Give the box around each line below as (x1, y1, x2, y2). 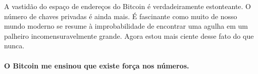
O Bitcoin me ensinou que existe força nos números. (4, 60, 189, 70)
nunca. (4, 40, 25, 51)
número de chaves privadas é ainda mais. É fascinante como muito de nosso (4, 11, 237, 21)
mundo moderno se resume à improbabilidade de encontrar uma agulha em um (4, 21, 248, 31)
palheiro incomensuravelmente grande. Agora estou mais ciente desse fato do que (4, 30, 254, 41)
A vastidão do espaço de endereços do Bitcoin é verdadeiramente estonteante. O (4, 1, 251, 11)
